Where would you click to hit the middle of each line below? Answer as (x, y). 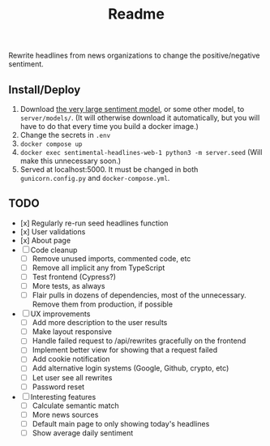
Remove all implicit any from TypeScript (99, 268)
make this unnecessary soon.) (71, 161)
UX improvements (60, 314)
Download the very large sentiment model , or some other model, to (132, 109)
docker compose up (51, 144)
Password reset (58, 387)
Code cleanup (54, 250)
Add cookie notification (71, 359)
